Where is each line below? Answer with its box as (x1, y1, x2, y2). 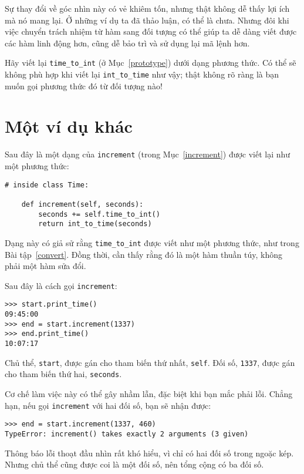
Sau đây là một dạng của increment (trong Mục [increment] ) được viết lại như (5, 148, 291, 160)
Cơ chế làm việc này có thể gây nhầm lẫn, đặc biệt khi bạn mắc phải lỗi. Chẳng (5, 388, 293, 400)
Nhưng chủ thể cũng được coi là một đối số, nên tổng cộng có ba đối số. (5, 458, 264, 470)
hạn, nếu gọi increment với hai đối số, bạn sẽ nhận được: (5, 399, 211, 411)
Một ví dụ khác (5, 114, 133, 138)
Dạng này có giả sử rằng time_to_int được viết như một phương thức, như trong (5, 236, 299, 248)
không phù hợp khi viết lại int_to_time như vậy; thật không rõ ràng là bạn (5, 68, 279, 80)
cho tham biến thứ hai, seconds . (5, 368, 122, 380)
